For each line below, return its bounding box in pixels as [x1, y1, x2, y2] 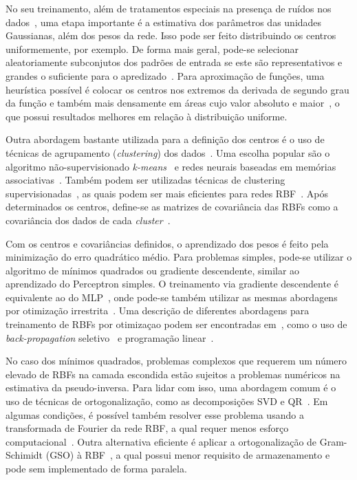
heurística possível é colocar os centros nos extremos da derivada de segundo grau [6, 82, 349, 96]
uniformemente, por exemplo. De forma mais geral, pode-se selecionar [6, 41, 299, 56]
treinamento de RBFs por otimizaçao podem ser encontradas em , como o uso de [6, 317, 347, 331]
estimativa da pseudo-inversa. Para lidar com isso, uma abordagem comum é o [6, 380, 336, 395]
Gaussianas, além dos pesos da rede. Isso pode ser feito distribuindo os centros [6, 28, 336, 43]
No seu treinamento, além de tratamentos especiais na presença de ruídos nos [6, 1, 332, 15]
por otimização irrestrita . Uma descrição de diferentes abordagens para [6, 303, 310, 318]
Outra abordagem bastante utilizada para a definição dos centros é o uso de [6, 132, 325, 146]
